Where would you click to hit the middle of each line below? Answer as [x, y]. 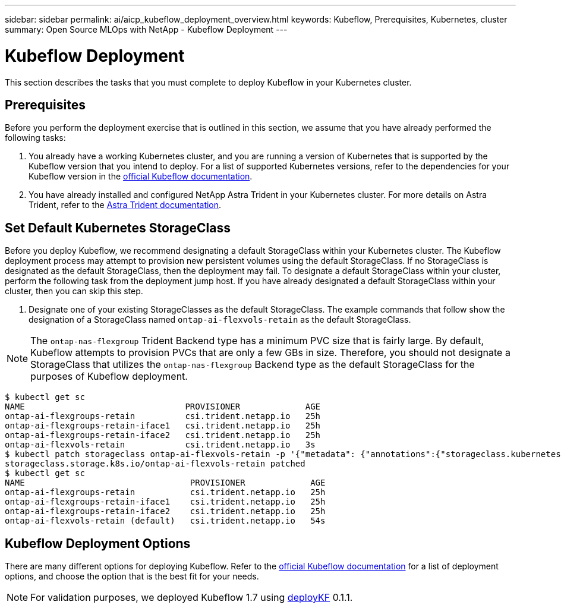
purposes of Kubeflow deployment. [109, 377]
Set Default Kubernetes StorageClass [118, 228]
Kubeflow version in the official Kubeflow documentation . [141, 177]
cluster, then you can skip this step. [74, 291]
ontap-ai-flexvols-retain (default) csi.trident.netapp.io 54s [165, 521]
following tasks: [35, 138]
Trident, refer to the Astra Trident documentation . [125, 205]
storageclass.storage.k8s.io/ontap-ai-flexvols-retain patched [155, 464]
